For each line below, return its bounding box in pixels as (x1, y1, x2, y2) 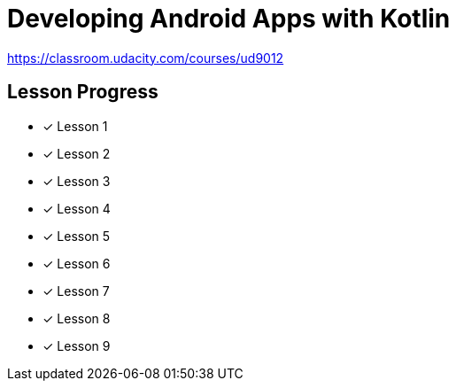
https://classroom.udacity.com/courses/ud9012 (7, 50, 284, 66)
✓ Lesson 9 (43, 338, 111, 353)
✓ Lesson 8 (43, 310, 111, 326)
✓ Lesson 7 (43, 283, 110, 299)
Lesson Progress (7, 81, 158, 104)
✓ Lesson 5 (43, 228, 111, 244)
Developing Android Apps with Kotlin (7, 4, 451, 34)
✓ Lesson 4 (43, 200, 111, 216)
